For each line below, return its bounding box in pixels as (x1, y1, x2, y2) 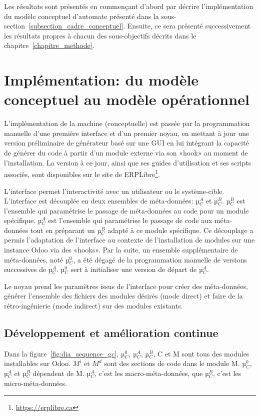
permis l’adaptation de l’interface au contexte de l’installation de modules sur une (4, 234, 255, 245)
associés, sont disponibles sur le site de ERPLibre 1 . (4, 167, 160, 179)
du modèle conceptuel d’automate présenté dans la (4, 10, 159, 21)
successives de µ (4, 264, 52, 274)
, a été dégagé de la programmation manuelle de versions (73, 254, 247, 264)
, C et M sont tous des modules (153, 348, 249, 358)
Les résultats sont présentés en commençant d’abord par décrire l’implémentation (4, 1, 253, 11)
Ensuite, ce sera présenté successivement (127, 20, 251, 31)
